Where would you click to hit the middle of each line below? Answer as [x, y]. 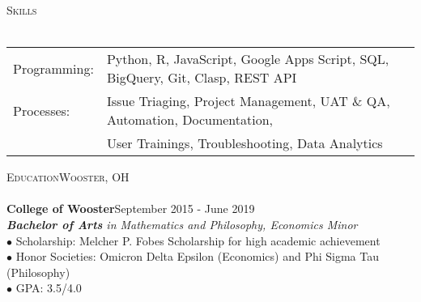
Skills [22, 10]
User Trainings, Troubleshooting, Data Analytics [245, 143]
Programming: [53, 68]
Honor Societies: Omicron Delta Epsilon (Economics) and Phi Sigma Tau [197, 256]
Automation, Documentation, [190, 120]
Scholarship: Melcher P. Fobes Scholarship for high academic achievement [198, 240]
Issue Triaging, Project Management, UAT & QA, [248, 101]
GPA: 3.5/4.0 [49, 288]
